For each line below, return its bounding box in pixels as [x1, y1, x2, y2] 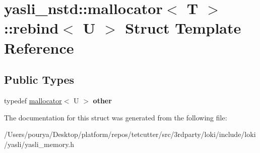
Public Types [4, 72, 75, 87]
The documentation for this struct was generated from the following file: [4, 112, 227, 122]
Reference [4, 37, 74, 58]
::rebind [4, 18, 59, 38]
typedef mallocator [4, 95, 62, 105]
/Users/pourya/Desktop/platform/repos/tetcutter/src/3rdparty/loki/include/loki [4, 129, 256, 139]
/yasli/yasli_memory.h [4, 138, 75, 149]
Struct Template [125, 18, 241, 38]
